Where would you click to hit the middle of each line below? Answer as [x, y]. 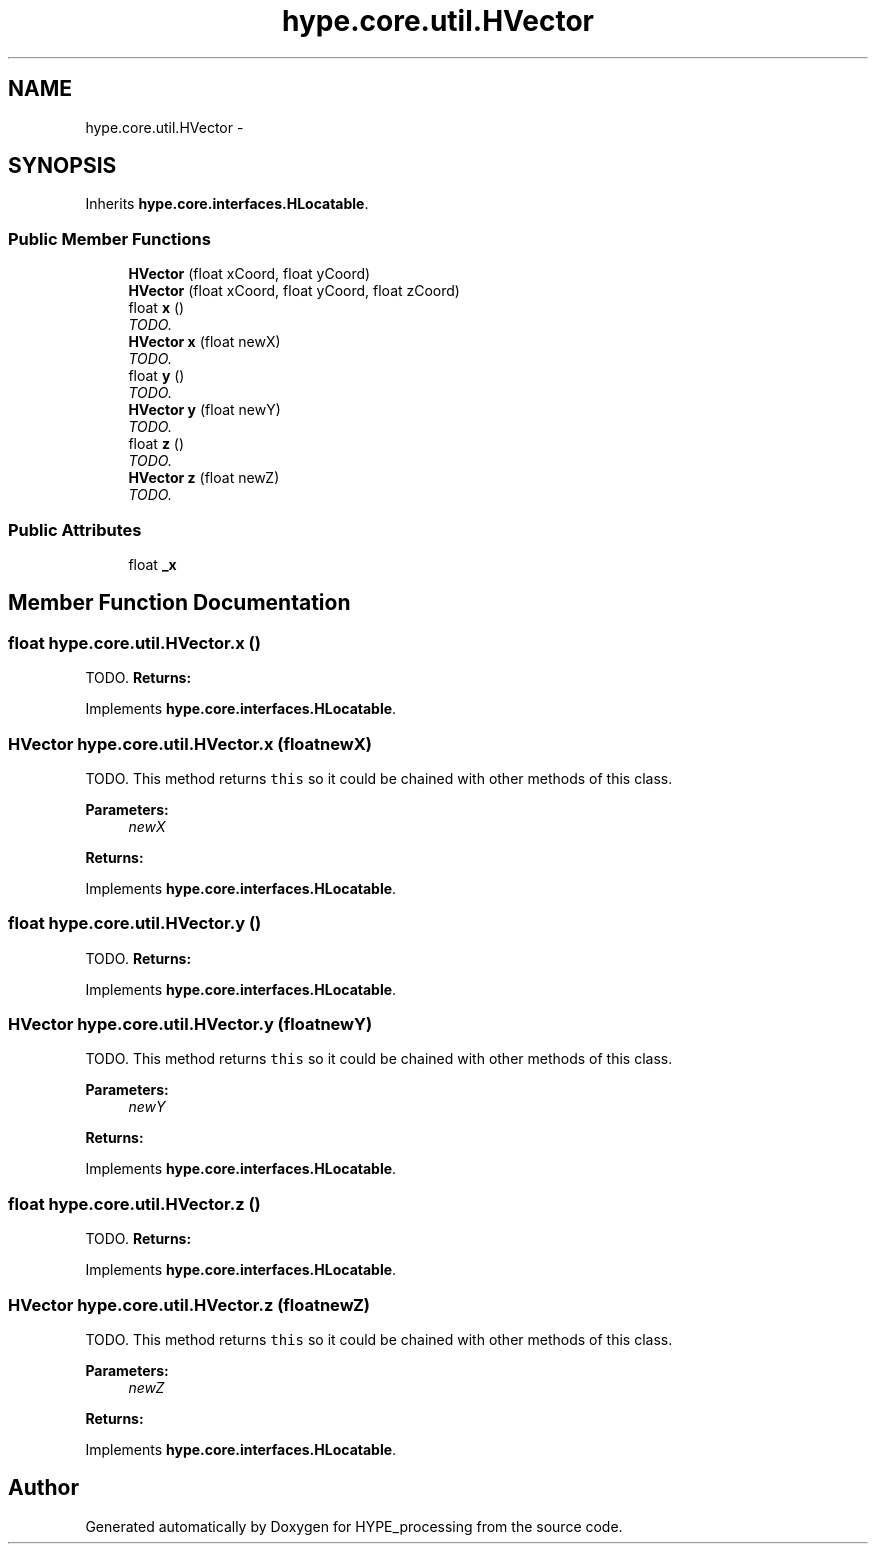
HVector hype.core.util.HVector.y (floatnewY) [190, 1024]
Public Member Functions [109, 238]
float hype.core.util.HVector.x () [134, 642]
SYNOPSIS [62, 166]
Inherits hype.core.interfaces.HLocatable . [227, 204]
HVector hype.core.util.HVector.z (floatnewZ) [189, 1304]
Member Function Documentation [179, 603]
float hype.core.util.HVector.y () [135, 923]
